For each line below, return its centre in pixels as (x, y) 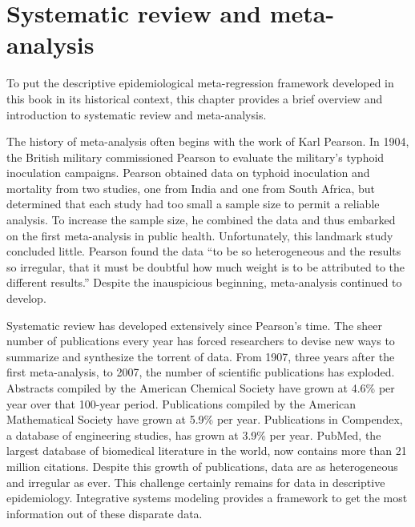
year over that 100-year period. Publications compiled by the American (181, 403)
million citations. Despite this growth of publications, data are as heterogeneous (202, 466)
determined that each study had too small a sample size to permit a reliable (193, 204)
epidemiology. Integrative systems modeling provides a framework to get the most (207, 498)
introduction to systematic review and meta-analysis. (137, 114)
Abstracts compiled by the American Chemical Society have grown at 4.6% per (201, 388)
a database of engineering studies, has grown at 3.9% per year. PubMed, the (194, 434)
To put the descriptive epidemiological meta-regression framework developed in (200, 83)
